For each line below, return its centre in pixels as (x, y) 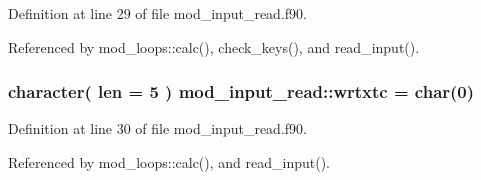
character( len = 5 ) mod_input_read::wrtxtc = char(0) (241, 91)
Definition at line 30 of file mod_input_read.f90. (157, 128)
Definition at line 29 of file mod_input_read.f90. (157, 13)
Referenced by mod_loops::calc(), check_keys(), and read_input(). (214, 46)
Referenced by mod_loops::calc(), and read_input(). (169, 162)
